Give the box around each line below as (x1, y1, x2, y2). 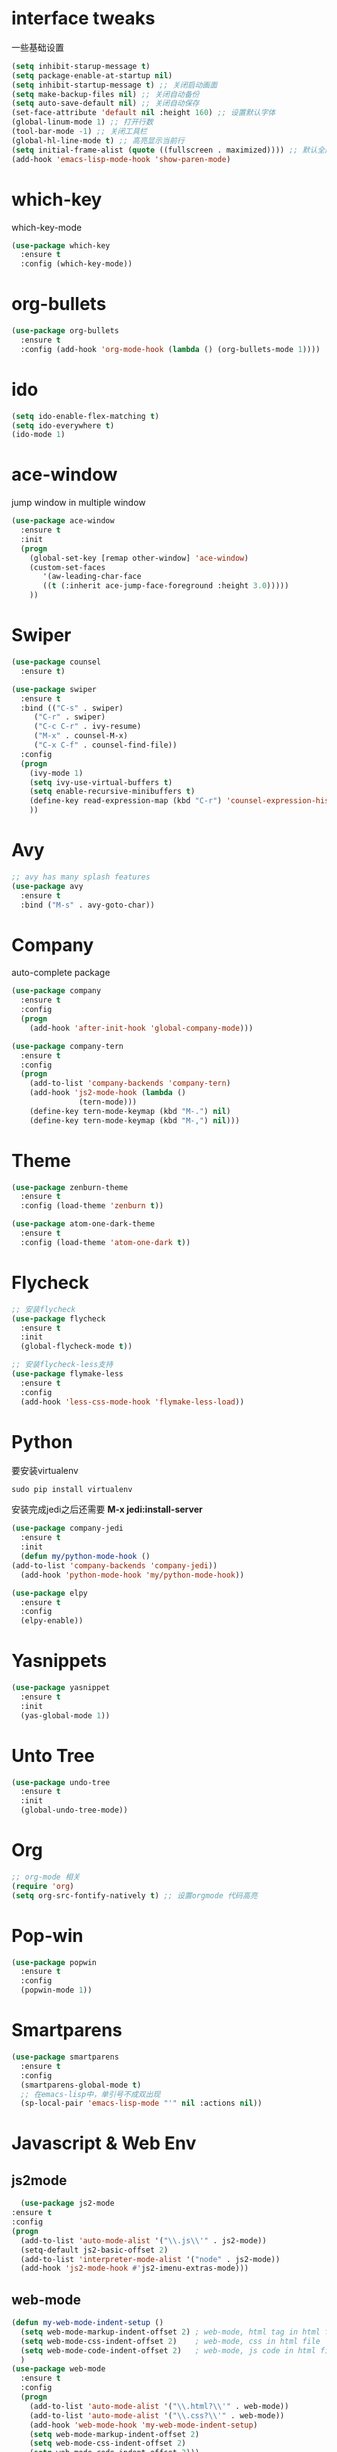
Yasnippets (11, 1650, 108, 1672)
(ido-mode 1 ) (11, 430, 66, 440)
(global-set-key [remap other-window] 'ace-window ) (29, 553, 249, 563)
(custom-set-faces (29, 562, 106, 572)
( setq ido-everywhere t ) (11, 420, 115, 431)
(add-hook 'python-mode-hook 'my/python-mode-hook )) (20, 1570, 245, 1580)
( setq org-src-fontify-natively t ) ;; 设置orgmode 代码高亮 (11, 1890, 258, 1901)
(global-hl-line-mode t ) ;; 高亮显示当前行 (11, 135, 185, 146)
